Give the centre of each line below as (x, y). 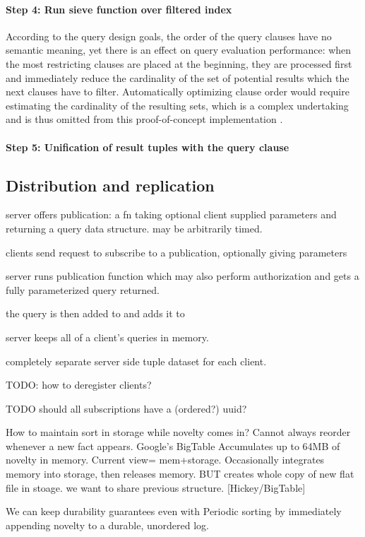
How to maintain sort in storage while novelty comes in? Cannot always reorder (178, 432)
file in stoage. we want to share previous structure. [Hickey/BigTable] (156, 487)
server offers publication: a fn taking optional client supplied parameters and (171, 214)
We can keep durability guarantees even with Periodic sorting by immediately (174, 511)
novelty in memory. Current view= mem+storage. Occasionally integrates (165, 460)
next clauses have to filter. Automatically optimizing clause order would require (178, 92)
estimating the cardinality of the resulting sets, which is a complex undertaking (177, 105)
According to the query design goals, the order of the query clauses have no (169, 36)
